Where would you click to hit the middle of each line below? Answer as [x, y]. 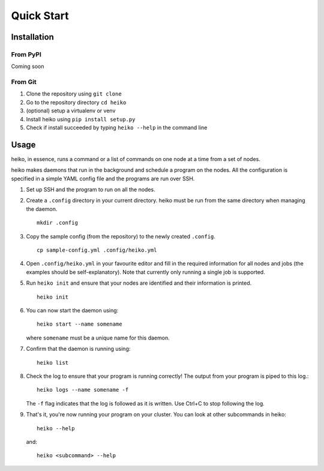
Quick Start [40, 16]
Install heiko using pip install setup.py [81, 119]
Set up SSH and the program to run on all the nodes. [91, 190]
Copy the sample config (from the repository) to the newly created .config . [121, 236]
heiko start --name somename [79, 324]
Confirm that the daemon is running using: [78, 349]
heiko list [53, 363]
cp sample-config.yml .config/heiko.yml [97, 250]
